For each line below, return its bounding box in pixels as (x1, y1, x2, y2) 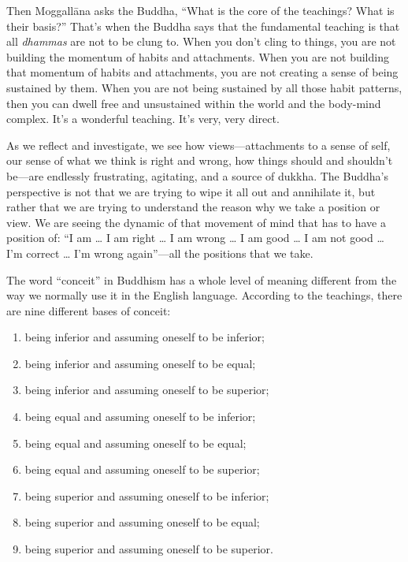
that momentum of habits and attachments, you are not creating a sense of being (6, 64, 399, 80)
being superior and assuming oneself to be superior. (24, 541, 273, 557)
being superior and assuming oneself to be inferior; (24, 487, 269, 504)
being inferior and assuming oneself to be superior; (24, 381, 269, 398)
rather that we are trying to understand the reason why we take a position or (6, 199, 380, 215)
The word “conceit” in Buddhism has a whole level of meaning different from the (6, 271, 397, 288)
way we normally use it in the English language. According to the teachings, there (6, 287, 402, 303)
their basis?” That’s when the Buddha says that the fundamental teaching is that (6, 17, 400, 34)
